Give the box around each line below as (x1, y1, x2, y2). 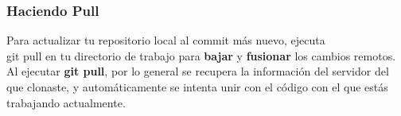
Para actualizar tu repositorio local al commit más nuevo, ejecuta (6, 32, 325, 48)
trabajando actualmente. (6, 94, 126, 110)
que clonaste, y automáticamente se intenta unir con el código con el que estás (6, 79, 388, 95)
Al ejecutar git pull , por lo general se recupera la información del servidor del (6, 63, 389, 79)
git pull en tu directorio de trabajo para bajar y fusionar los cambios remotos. (6, 47, 396, 64)
